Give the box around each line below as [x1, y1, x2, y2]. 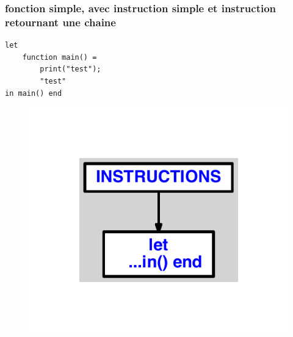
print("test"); [40, 65, 101, 74]
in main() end [5, 89, 62, 98]
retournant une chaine [5, 14, 116, 29]
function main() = [22, 53, 97, 62]
